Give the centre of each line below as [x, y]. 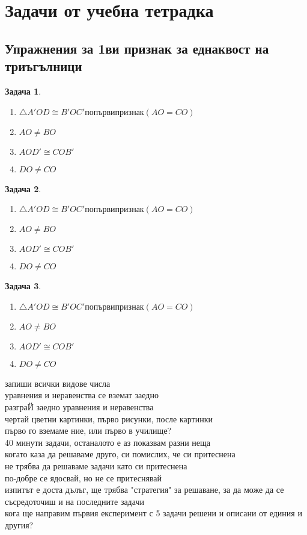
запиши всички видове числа [58, 383]
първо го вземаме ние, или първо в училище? [88, 430]
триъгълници [44, 66]
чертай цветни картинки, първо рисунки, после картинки [109, 418]
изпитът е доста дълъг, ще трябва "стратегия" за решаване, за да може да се [144, 490]
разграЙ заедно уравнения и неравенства [79, 406]
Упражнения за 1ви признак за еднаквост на [137, 48]
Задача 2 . [23, 188]
